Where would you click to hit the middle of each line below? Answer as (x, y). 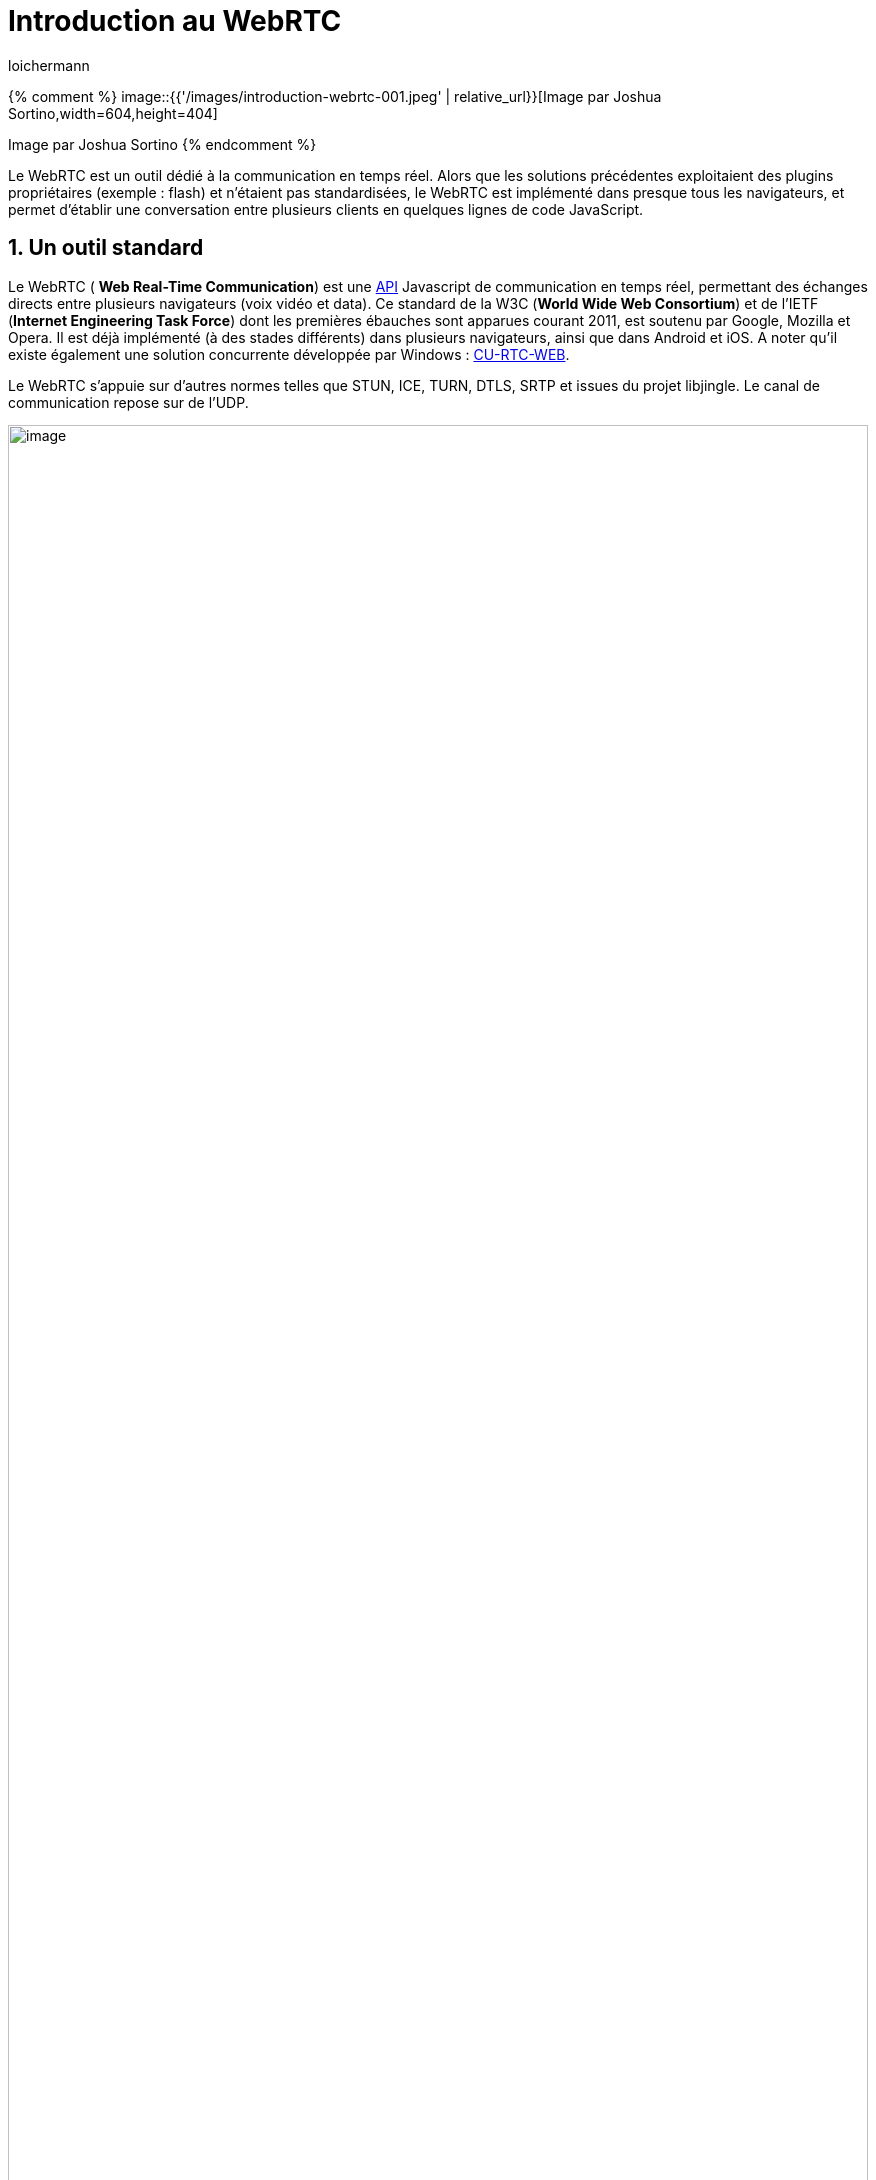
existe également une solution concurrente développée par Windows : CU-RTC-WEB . (289, 354)
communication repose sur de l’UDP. (128, 402)
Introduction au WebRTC (175, 21)
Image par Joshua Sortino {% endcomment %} (162, 144)
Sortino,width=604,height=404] (113, 113)
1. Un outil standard (106, 248)
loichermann (49, 65)
